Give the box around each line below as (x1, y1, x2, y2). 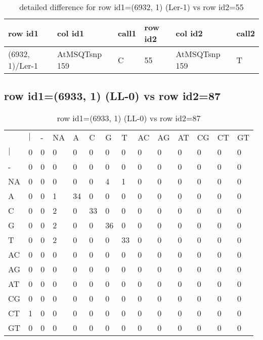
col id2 (176, 27, 203, 39)
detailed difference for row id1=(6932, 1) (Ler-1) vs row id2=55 (19, 1, 244, 13)
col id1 (57, 27, 84, 39)
